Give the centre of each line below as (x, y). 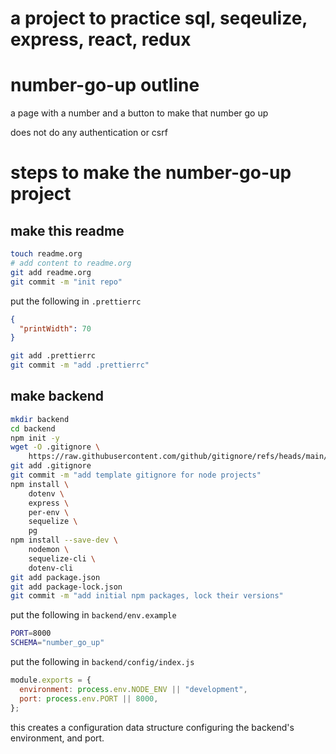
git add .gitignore (51, 466)
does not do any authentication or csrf (89, 133)
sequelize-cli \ (62, 558)
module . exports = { (51, 680)
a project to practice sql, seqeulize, (159, 18)
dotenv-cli (51, 568)
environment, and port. (57, 738)
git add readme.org (51, 272)
